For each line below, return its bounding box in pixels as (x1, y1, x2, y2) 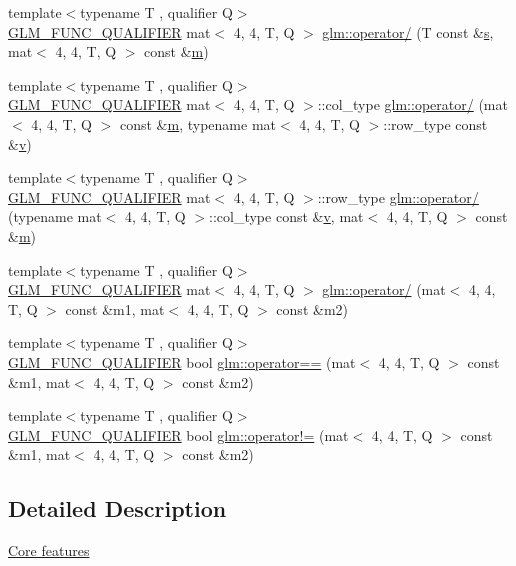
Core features (8, 540, 90, 561)
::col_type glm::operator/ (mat (317, 94, 508, 115)
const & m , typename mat (119, 113, 276, 134)
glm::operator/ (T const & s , (322, 21, 494, 42)
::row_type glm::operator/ (317, 186, 479, 207)
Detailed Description (8, 493, 227, 524)
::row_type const (383, 113, 488, 134)
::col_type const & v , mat (209, 206, 364, 227)
